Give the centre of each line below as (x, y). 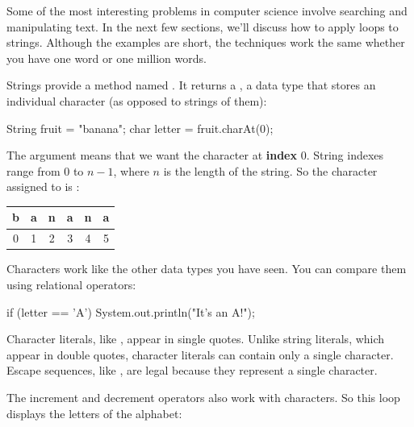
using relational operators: (71, 284)
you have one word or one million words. (107, 58)
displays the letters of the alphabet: (94, 413)
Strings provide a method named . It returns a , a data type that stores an (191, 85)
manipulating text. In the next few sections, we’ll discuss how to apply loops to (203, 26)
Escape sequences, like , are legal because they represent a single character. (192, 370)
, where (131, 170)
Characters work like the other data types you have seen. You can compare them (207, 269)
